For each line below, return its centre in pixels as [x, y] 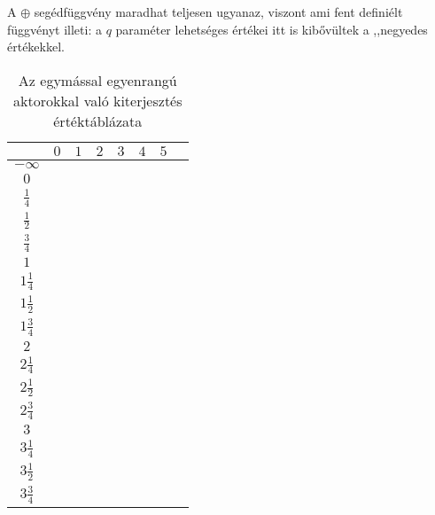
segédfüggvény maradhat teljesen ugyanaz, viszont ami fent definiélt [218, 12]
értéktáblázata [98, 121]
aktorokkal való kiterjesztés [98, 100]
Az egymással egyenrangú [97, 80]
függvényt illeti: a [54, 29]
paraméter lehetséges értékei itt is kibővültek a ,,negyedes [272, 29]
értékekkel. [36, 47]
